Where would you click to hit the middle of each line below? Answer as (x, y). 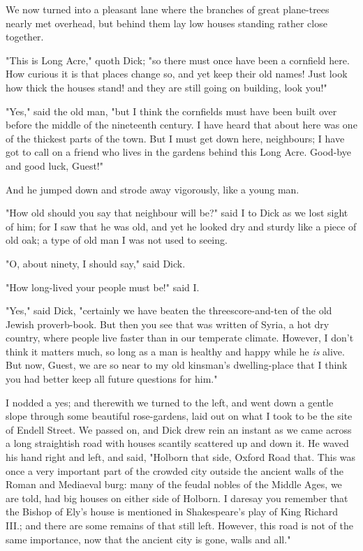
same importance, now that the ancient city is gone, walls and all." (148, 539)
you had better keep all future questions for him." (112, 379)
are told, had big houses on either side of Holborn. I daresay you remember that (177, 498)
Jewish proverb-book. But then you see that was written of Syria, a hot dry (168, 324)
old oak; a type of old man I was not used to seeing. (117, 240)
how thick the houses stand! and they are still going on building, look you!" (166, 87)
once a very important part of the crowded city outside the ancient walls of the (175, 470)
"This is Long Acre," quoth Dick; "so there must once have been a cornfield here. (178, 60)
